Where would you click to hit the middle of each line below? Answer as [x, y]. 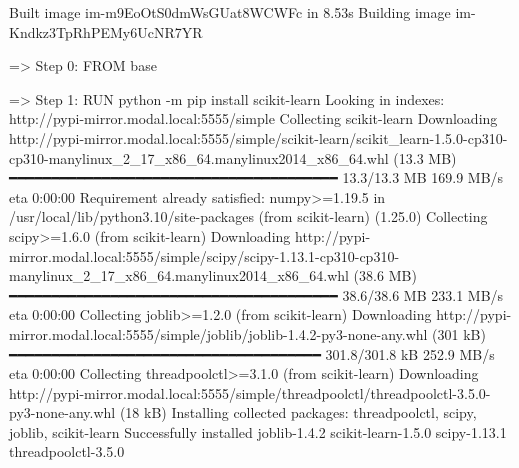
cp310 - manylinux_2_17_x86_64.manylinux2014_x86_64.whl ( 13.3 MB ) [233, 157]
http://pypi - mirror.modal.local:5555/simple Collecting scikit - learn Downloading [253, 118]
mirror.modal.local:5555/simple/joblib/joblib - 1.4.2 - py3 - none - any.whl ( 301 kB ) [247, 333]
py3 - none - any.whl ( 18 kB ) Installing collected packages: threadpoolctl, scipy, [243, 412]
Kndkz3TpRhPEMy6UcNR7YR [106, 31]
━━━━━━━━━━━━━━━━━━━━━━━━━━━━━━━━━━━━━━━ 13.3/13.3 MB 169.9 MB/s [256, 177]
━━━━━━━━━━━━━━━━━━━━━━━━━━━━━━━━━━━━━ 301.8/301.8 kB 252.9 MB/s [252, 353]
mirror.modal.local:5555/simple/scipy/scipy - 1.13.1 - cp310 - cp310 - [204, 255]
